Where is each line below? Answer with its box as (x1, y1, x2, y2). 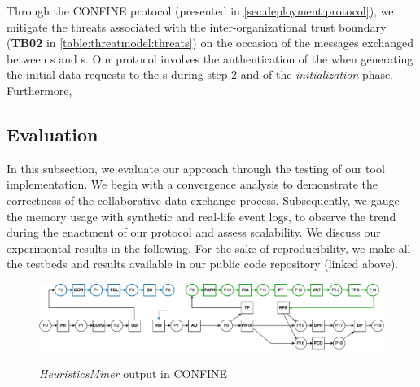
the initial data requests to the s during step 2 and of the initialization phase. (7, 66, 394, 83)
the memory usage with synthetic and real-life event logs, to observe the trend (7, 207, 396, 224)
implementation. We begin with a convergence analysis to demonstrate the (7, 176, 378, 193)
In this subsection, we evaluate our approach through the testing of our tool (7, 159, 385, 176)
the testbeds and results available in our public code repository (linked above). (7, 255, 399, 272)
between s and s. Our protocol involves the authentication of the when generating (7, 50, 413, 67)
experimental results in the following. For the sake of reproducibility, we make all (7, 239, 411, 256)
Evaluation (7, 121, 98, 146)
